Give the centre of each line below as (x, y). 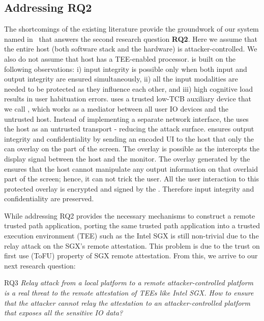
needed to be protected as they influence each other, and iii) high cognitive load (128, 88)
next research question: (40, 265)
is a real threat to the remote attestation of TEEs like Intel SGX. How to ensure (129, 293)
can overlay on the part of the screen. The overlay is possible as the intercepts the (132, 149)
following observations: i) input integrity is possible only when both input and (126, 69)
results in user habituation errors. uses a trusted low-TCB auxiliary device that (128, 99)
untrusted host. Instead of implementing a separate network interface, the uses (126, 118)
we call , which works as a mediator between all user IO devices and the (116, 108)
